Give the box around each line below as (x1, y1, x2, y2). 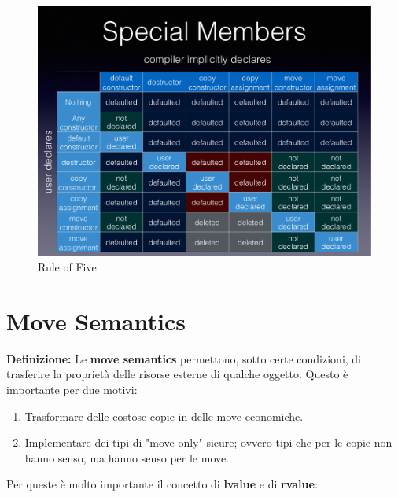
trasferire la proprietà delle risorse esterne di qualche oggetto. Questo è (6, 366, 348, 382)
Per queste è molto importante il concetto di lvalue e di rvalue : (6, 476, 318, 492)
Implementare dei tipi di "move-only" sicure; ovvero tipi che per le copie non (24, 434, 392, 451)
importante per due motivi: (6, 381, 138, 398)
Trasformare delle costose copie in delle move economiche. (24, 407, 304, 424)
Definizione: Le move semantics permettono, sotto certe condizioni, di (6, 350, 362, 366)
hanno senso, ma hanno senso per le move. (24, 449, 230, 466)
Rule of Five (38, 259, 97, 275)
